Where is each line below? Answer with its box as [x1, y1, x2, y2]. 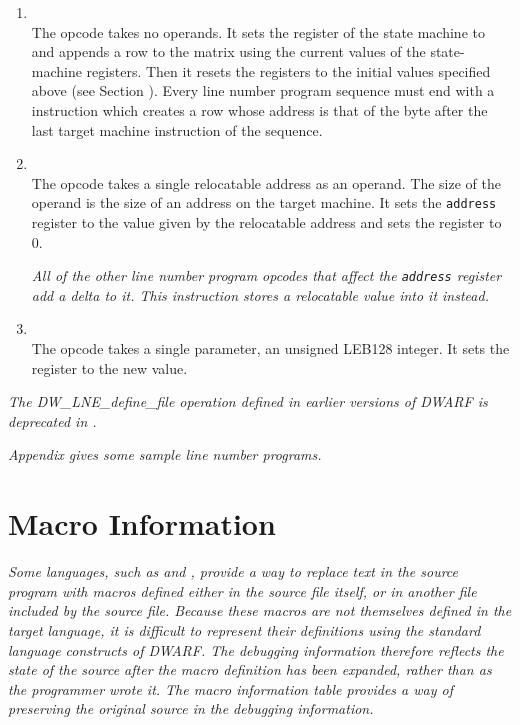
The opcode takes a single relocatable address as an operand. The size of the [31, 172, 501, 193]
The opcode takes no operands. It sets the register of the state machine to [31, 21, 485, 42]
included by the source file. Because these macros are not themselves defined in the [8, 600, 512, 621]
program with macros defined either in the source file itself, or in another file [8, 580, 477, 601]
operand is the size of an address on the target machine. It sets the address [31, 192, 497, 213]
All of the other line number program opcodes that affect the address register [31, 265, 502, 286]
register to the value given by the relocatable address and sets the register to [31, 212, 502, 232]
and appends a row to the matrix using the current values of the [31, 41, 426, 62]
